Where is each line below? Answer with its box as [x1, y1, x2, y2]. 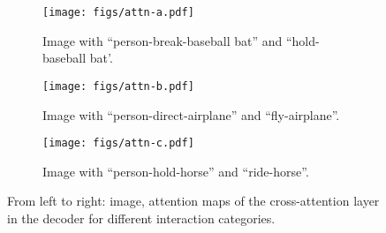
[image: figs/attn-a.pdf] [42, 6, 194, 19]
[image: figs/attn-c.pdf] [42, 137, 194, 150]
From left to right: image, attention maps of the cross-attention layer [7, 192, 380, 210]
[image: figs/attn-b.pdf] [42, 79, 194, 93]
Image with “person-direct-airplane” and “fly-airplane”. [42, 105, 340, 124]
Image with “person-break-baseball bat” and [42, 31, 283, 49]
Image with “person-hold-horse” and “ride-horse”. [42, 162, 309, 180]
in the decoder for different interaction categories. [7, 208, 276, 227]
